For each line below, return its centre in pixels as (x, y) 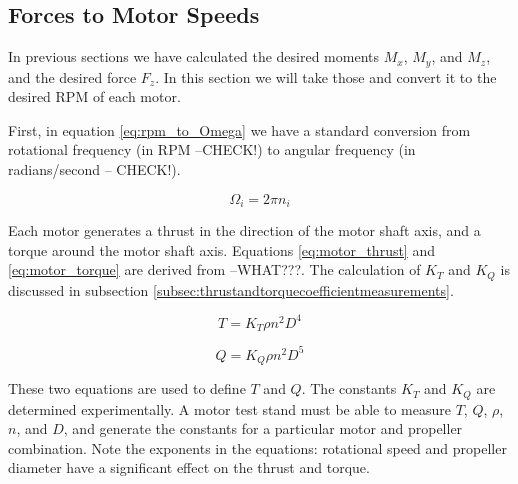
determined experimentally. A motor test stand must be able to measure (229, 408)
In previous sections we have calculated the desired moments (194, 56)
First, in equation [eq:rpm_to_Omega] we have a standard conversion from (239, 129)
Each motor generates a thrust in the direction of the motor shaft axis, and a (244, 230)
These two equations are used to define (127, 388)
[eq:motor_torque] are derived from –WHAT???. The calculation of (214, 269)
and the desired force (72, 76)
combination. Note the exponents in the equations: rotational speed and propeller (257, 447)
